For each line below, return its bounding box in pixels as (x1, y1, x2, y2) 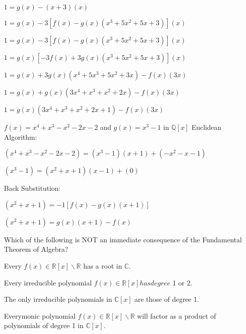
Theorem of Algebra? (4, 244, 68, 254)
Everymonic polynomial (4, 310, 76, 321)
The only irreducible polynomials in (4, 294, 112, 304)
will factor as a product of (137, 310, 216, 321)
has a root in (83, 260, 122, 271)
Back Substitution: (4, 183, 61, 193)
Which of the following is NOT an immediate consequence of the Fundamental (4, 234, 242, 244)
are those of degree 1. (134, 294, 199, 304)
